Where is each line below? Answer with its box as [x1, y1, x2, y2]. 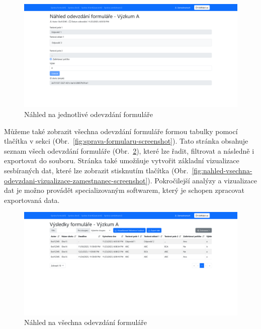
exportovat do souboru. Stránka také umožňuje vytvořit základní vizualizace [4, 155, 239, 166]
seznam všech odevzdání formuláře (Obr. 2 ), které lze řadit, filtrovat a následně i [4, 145, 254, 156]
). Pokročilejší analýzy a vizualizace [147, 175, 257, 185]
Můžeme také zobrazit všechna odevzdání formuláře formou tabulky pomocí [4, 126, 238, 136]
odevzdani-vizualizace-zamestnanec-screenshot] [4, 175, 148, 185]
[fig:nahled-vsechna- [192, 165, 252, 175]
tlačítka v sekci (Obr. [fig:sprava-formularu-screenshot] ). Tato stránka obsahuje [4, 136, 248, 146]
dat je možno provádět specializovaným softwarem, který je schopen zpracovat [4, 185, 244, 195]
